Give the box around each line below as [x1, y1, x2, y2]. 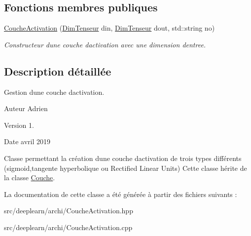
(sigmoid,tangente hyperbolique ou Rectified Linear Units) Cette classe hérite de [4, 162, 247, 173]
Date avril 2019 [4, 136, 50, 147]
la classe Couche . [4, 172, 55, 183]
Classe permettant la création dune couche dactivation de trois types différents [4, 153, 242, 163]
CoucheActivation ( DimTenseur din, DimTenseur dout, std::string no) [4, 23, 215, 33]
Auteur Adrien [4, 103, 48, 114]
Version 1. [4, 119, 34, 130]
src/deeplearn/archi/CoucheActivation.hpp [4, 205, 133, 216]
